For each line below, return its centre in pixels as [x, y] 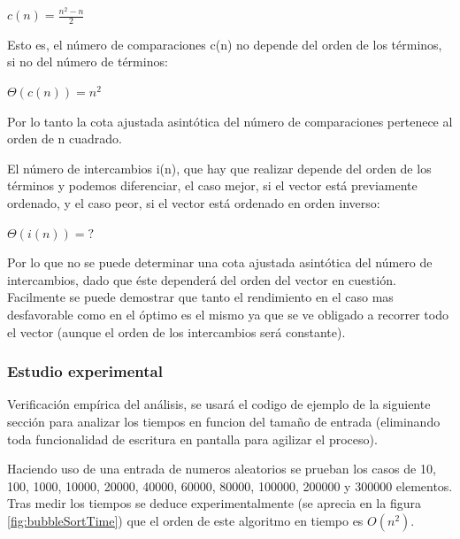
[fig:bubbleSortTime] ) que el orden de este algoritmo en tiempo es [185, 520]
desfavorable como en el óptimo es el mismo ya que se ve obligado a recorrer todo [228, 314]
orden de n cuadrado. [65, 139]
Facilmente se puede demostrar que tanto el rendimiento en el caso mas [200, 297]
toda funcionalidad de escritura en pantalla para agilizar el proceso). [192, 439]
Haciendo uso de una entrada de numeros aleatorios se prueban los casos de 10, [222, 469]
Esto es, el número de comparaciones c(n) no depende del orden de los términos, [225, 44]
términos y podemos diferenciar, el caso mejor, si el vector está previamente [212, 185]
